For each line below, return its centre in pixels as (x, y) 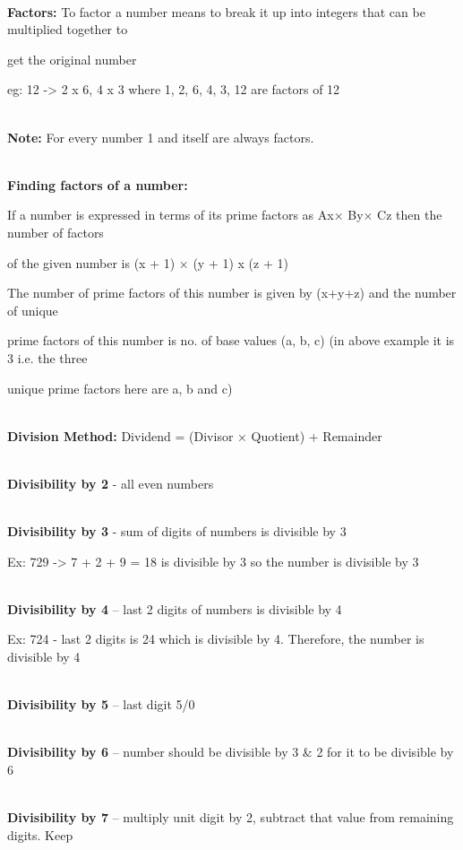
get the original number (72, 59)
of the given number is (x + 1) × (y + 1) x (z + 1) (148, 262)
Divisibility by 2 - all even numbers (111, 483)
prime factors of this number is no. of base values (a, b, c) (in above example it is (231, 340)
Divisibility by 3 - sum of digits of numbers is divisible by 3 (177, 531)
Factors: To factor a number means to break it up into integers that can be (216, 11)
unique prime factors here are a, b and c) (120, 388)
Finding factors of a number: (98, 184)
